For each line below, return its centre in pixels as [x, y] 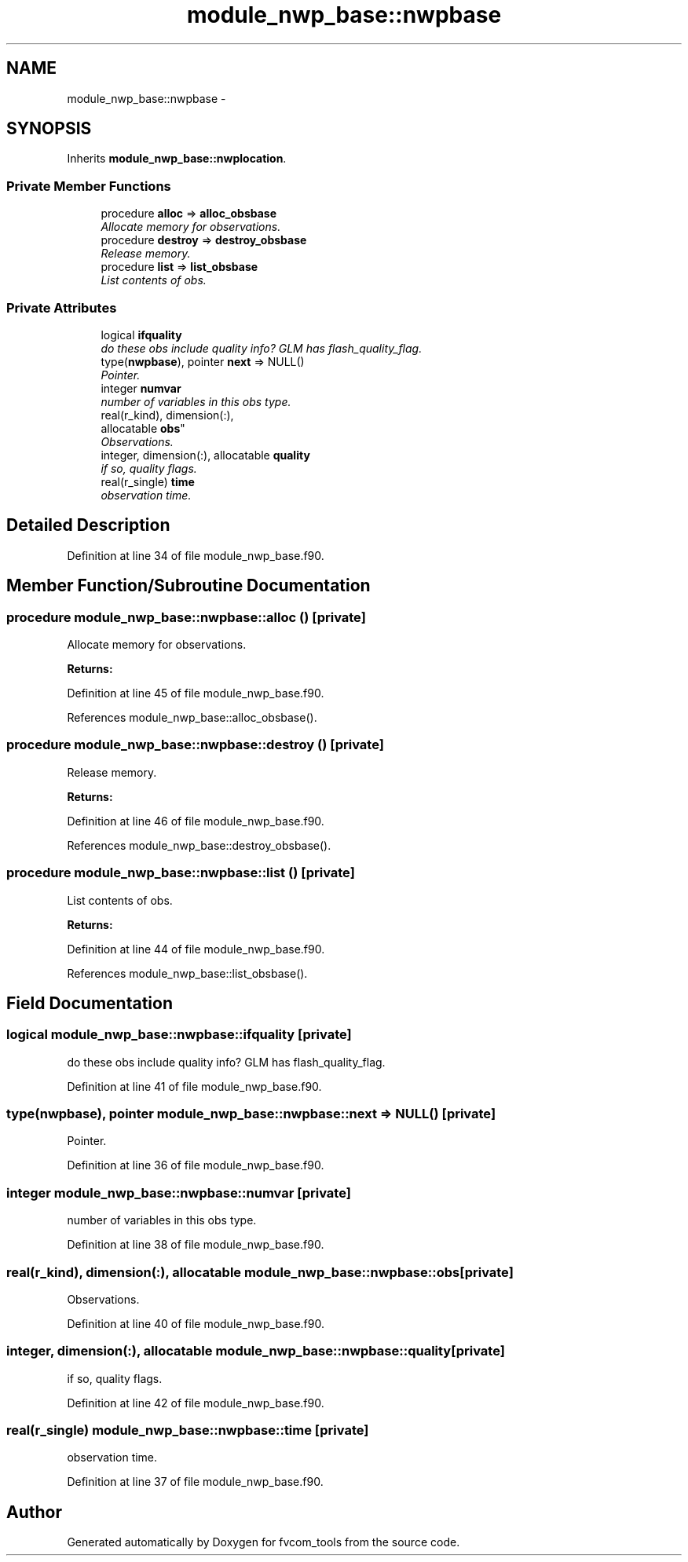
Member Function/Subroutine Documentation [188, 586]
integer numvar [141, 388]
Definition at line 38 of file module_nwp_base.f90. [196, 1245]
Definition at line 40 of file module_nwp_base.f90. [196, 1323]
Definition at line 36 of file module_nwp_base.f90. [196, 1165]
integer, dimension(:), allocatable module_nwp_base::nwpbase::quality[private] [256, 1351]
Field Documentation [90, 1003]
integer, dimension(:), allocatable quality [205, 455]
